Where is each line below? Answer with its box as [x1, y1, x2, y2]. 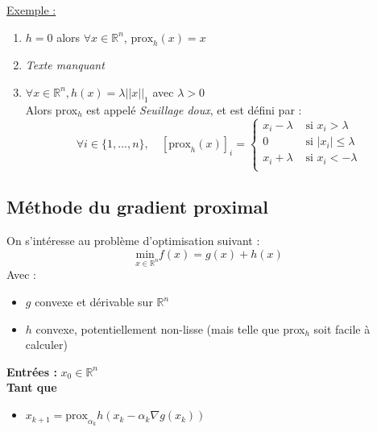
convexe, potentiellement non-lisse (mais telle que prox [35, 320, 305, 337]
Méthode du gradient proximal [6, 194, 268, 219]
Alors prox [25, 101, 78, 118]
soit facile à [313, 320, 371, 337]
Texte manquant [25, 56, 105, 73]
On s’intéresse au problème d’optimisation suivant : [6, 232, 260, 249]
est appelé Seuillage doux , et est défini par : [86, 101, 302, 118]
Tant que [6, 379, 57, 396]
